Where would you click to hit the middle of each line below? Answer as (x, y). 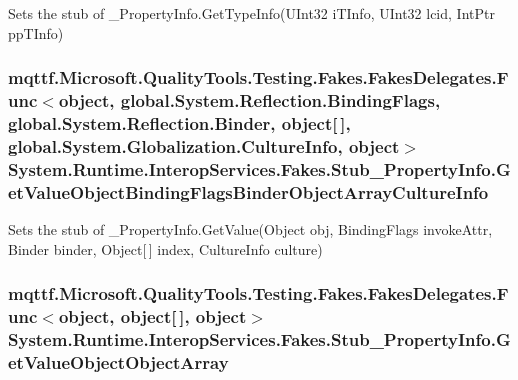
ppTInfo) (36, 32)
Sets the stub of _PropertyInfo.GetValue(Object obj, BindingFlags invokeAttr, (250, 229)
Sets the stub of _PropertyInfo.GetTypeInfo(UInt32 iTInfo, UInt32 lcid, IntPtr (251, 13)
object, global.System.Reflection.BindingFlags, (249, 100)
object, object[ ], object (152, 316)
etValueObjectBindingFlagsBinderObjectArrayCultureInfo (248, 191)
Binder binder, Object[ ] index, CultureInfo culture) (165, 248)
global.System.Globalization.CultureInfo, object (204, 145)
